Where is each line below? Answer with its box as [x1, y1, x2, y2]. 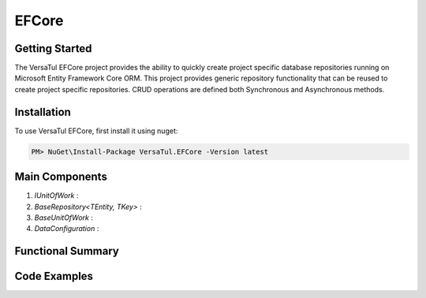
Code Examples [14, 270, 94, 283]
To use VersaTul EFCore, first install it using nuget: [14, 126, 178, 136]
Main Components [14, 170, 108, 184]
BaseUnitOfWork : [34, 213, 94, 222]
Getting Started [14, 42, 92, 55]
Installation [14, 105, 71, 118]
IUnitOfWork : [34, 191, 79, 200]
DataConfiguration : [34, 224, 99, 233]
